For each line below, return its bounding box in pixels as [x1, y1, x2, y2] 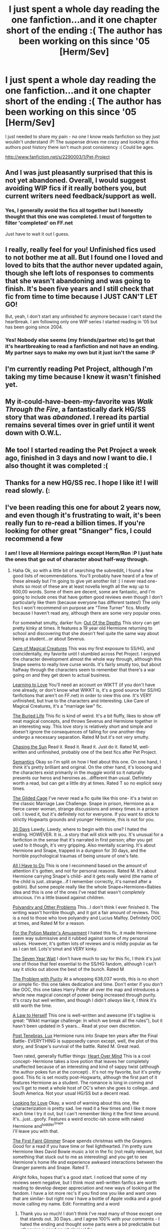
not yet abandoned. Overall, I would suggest [5, 176, 146, 185]
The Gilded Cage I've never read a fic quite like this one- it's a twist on [12, 795, 158, 801]
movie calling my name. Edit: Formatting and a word [12, 1201, 120, 1207]
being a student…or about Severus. [12, 636, 86, 642]
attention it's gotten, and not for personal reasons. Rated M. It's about [12, 868, 156, 874]
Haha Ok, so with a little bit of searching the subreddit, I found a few [12, 567, 153, 573]
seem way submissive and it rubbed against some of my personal [12, 935, 148, 941]
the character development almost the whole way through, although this [12, 656, 161, 662]
